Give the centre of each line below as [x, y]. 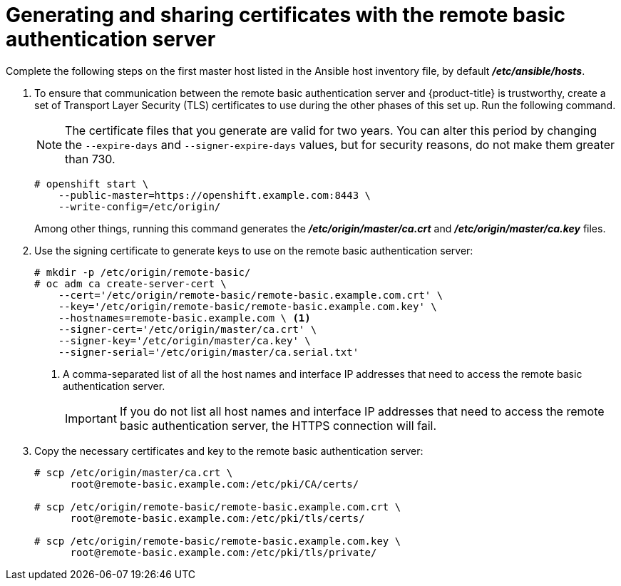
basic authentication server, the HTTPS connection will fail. [278, 425]
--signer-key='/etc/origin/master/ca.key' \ [184, 340]
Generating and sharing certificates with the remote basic [286, 15]
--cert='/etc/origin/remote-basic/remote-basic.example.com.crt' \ [251, 295]
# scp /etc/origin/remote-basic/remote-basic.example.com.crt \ [218, 507]
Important [91, 418]
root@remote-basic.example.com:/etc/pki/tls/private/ [224, 552]
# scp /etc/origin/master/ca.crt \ [134, 472]
